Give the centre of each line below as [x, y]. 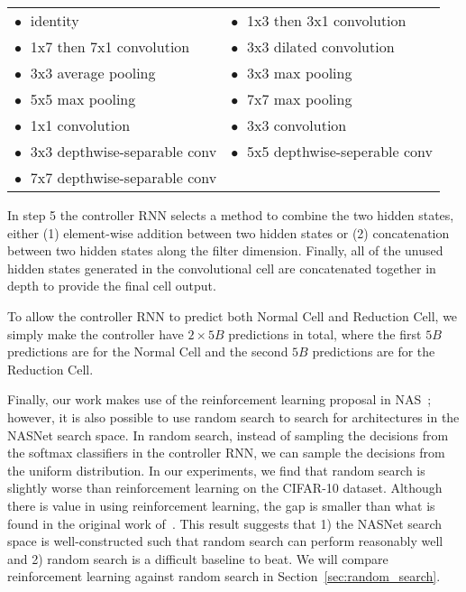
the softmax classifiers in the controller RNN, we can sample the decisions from [226, 453]
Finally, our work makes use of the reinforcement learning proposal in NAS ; [219, 399]
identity [55, 20]
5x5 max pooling [83, 99]
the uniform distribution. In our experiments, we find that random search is [216, 470]
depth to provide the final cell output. [112, 286]
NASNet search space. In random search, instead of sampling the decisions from [228, 435]
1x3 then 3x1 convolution [326, 20]
